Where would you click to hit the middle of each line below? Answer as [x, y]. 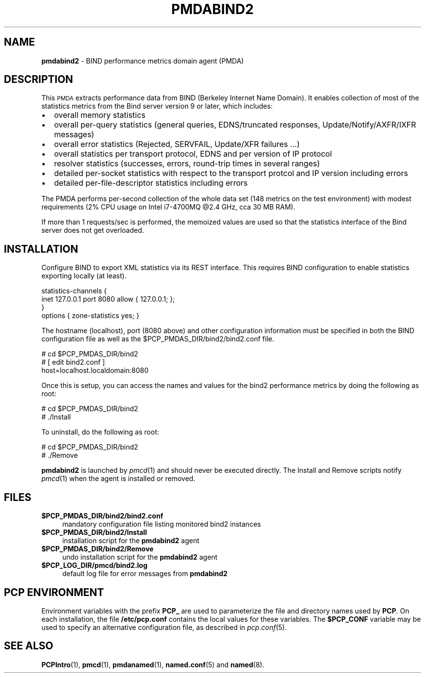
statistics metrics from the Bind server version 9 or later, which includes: [157, 106]
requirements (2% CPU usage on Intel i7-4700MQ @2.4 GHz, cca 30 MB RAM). [168, 207]
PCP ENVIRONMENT [54, 592]
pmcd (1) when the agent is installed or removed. [118, 479]
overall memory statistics [100, 115]
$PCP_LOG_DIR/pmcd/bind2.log [94, 565]
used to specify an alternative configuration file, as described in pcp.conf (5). [164, 627]
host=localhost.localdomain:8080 [95, 371]
